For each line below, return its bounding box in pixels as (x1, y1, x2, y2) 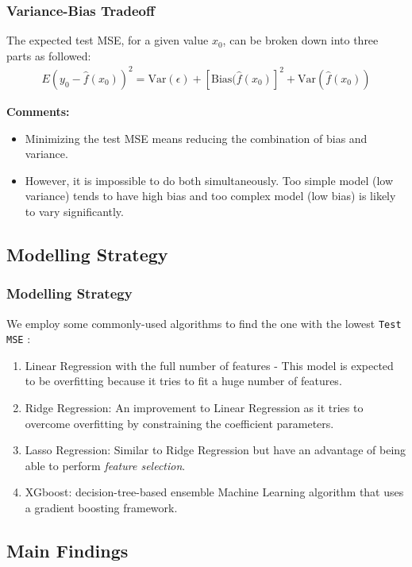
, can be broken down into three (222, 32, 379, 48)
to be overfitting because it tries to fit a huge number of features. (25, 372, 342, 389)
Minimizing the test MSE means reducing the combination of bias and (25, 129, 368, 146)
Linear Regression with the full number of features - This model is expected (25, 357, 394, 373)
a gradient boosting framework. (25, 499, 178, 515)
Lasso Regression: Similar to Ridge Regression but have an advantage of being (25, 442, 406, 458)
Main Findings (6, 538, 129, 562)
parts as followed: (6, 47, 91, 64)
